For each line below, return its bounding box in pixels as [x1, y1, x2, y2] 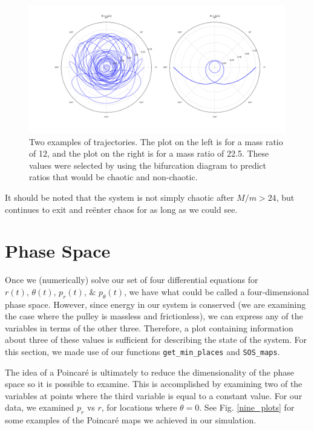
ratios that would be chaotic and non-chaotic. [29, 171, 198, 183]
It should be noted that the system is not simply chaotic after [5, 191, 234, 203]
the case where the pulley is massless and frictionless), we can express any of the [5, 310, 303, 322]
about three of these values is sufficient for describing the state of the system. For [5, 333, 307, 346]
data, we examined [5, 401, 74, 414]
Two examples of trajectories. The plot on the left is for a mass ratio [29, 135, 283, 148]
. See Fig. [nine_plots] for [199, 401, 295, 414]
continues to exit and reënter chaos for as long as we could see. [5, 203, 238, 215]
